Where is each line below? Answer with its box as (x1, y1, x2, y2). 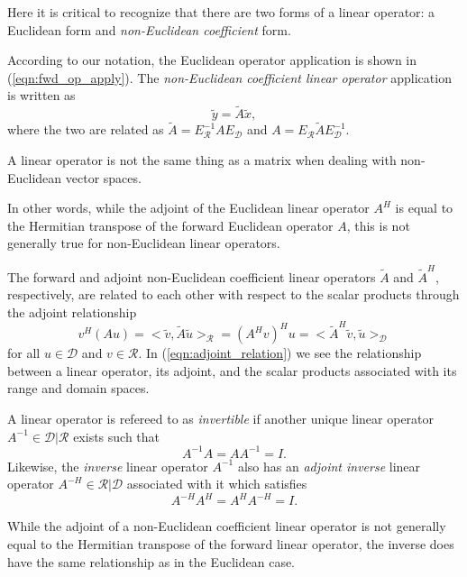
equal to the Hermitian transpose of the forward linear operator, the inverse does (7, 534, 454, 553)
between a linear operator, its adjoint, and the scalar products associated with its (7, 361, 457, 380)
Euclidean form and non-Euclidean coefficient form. (7, 20, 291, 39)
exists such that (73, 426, 160, 445)
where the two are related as (7, 120, 164, 139)
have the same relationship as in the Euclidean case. (7, 552, 296, 571)
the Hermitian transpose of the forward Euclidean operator (7, 215, 334, 234)
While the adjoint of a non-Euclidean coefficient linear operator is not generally (7, 517, 446, 536)
